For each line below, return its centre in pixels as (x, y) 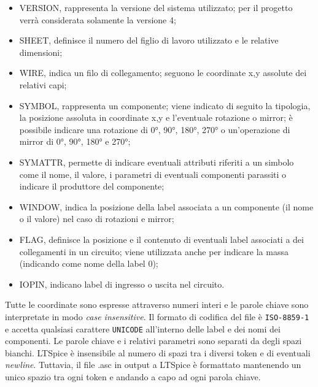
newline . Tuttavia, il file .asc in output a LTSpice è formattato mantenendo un (153, 365)
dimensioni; (41, 52)
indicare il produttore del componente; (92, 186)
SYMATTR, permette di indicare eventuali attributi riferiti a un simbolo (157, 162)
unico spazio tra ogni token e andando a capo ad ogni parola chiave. (133, 376)
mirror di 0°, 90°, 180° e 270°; (75, 141)
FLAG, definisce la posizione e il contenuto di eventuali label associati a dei (161, 239)
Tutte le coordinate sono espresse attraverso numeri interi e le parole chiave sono (157, 305)
